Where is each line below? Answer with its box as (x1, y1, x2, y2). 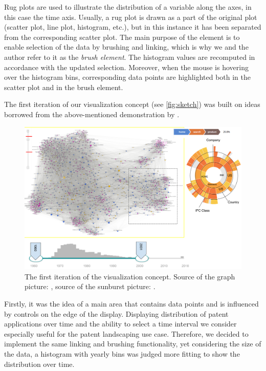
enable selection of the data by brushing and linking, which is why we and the (4, 41, 249, 52)
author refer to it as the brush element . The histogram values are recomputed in (4, 51, 255, 62)
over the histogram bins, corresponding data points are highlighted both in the (4, 72, 251, 82)
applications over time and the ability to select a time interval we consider (4, 318, 237, 329)
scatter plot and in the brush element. (4, 81, 123, 92)
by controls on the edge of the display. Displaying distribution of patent (4, 308, 229, 319)
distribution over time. (4, 358, 75, 369)
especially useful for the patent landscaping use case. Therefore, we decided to (4, 328, 249, 339)
